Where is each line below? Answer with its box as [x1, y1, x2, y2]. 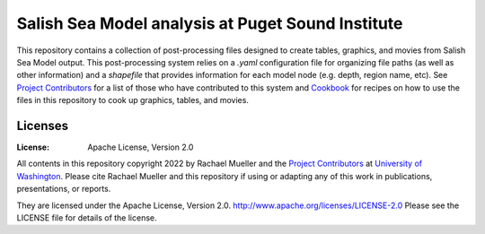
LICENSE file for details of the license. [16, 212, 157, 223]
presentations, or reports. [16, 184, 111, 195]
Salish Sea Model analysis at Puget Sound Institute [16, 13, 403, 33]
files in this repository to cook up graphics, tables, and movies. [16, 95, 249, 106]
